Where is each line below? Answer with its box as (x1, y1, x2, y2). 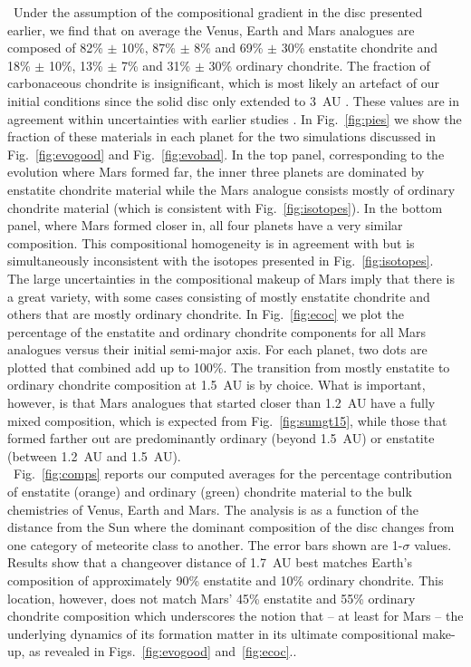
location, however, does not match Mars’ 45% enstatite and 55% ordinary (7, 588, 416, 607)
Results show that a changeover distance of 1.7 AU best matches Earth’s (7, 553, 413, 572)
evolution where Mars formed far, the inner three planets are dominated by (7, 162, 425, 181)
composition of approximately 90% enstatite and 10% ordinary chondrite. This (7, 571, 444, 589)
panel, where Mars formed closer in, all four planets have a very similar (7, 216, 403, 235)
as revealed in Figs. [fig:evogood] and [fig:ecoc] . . (29, 642, 297, 661)
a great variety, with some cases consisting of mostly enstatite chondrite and (7, 286, 430, 305)
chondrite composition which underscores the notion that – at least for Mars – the (7, 606, 464, 625)
